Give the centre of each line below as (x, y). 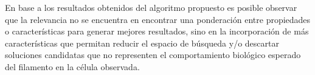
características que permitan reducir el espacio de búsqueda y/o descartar (142, 43)
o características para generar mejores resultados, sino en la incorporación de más (157, 31)
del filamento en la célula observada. (72, 66)
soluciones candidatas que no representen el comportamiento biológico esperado (153, 55)
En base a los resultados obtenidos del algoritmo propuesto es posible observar (151, 7)
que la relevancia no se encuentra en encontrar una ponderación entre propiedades (158, 19)
